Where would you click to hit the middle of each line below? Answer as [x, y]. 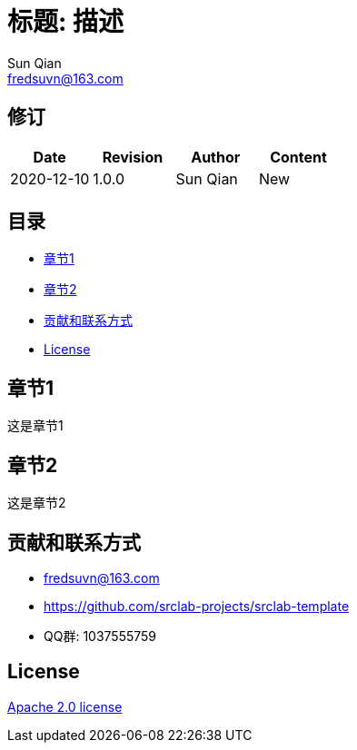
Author [216, 157]
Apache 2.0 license [65, 706]
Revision [133, 157]
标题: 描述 [65, 22]
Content [298, 157]
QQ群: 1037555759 [100, 636]
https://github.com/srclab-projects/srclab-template [197, 606]
